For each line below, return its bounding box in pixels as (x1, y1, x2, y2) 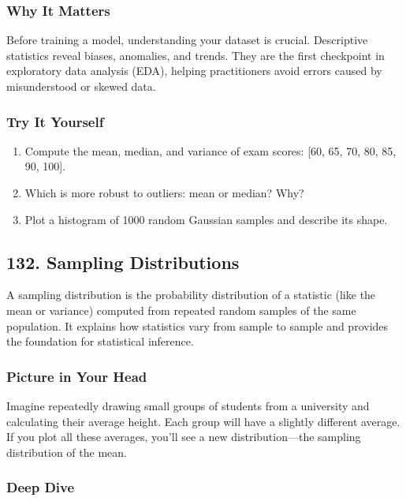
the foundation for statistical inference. (6, 333, 194, 350)
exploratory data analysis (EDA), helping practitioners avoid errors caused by (6, 62, 382, 79)
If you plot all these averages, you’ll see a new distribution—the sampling (6, 428, 361, 445)
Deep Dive (6, 477, 75, 497)
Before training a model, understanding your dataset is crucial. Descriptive (6, 32, 368, 48)
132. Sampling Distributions (6, 249, 240, 274)
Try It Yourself (6, 111, 104, 131)
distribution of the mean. (6, 443, 127, 460)
